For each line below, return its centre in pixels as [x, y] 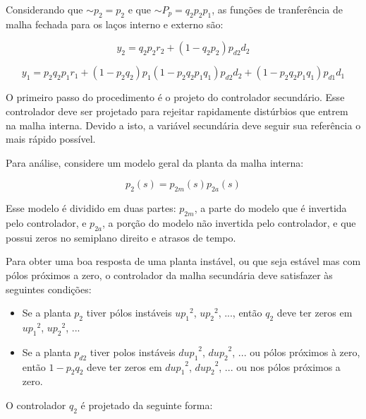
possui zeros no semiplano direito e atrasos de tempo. [121, 237]
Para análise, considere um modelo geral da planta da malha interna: [155, 162]
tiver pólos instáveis [129, 313]
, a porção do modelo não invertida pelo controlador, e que [229, 222]
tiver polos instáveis [133, 352]
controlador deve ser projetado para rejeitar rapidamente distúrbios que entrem [177, 111]
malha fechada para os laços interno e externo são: [115, 24]
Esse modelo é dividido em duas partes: [91, 208]
